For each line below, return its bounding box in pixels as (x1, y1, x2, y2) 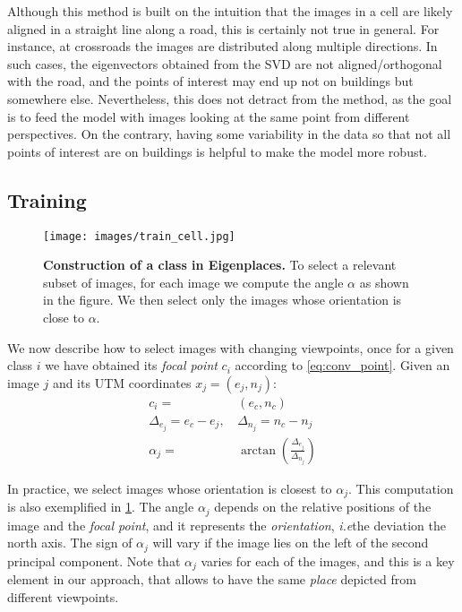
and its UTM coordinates (52, 373, 192, 392)
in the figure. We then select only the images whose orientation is (43, 290, 402, 309)
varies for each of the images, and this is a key (201, 551, 455, 570)
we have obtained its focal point (45, 356, 218, 375)
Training (7, 185, 87, 213)
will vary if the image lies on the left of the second (152, 533, 429, 552)
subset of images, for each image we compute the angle (43, 272, 344, 291)
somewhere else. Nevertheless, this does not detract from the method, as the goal (7, 89, 452, 108)
